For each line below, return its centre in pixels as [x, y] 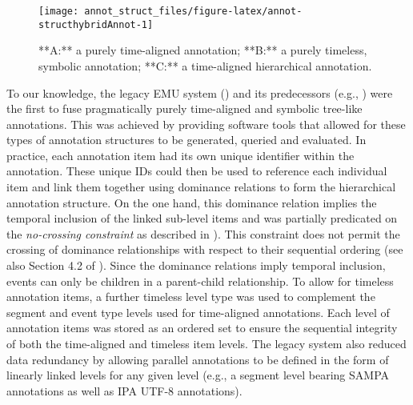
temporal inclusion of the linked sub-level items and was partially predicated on [202, 218]
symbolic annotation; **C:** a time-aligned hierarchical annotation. [205, 65]
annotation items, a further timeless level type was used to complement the [191, 297]
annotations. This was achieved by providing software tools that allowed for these [206, 124]
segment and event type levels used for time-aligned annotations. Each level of [198, 312]
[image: [59, 11]
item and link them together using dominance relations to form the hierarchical [201, 187]
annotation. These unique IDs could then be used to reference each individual [197, 171]
